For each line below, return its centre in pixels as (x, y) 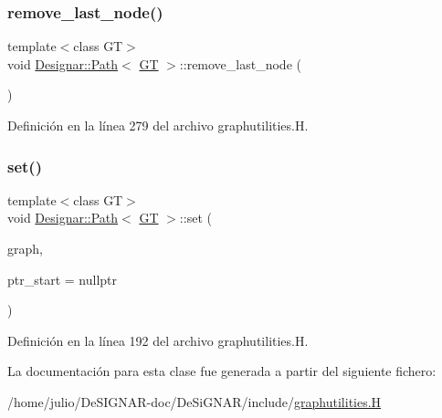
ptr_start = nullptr (63, 279)
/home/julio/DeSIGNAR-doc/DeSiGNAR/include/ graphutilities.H (195, 401)
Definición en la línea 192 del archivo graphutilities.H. (158, 340)
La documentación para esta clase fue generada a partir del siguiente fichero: (222, 371)
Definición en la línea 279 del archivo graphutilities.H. (158, 125)
